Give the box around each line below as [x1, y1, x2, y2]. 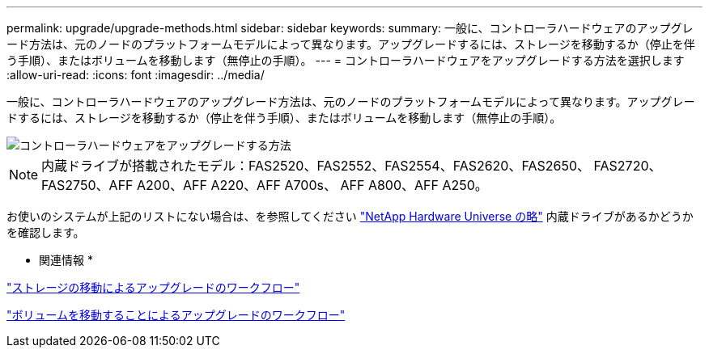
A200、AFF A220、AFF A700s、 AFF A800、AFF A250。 [137, 177, 488, 193]
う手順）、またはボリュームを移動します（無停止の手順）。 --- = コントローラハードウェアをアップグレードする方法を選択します [6, 53, 685, 67]
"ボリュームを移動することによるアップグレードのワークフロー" [6, 308, 346, 322]
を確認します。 [6, 225, 85, 239]
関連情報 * [39, 253, 93, 267]
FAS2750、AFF [41, 177, 134, 193]
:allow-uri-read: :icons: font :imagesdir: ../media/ [6, 68, 265, 82]
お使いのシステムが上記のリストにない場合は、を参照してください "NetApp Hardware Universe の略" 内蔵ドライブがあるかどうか [6, 209, 694, 223]
